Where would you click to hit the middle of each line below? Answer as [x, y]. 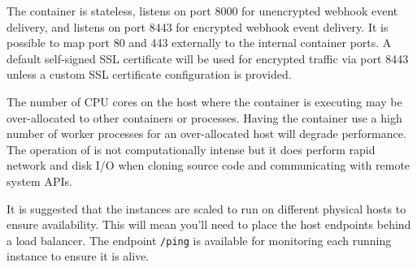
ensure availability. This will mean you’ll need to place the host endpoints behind [209, 224]
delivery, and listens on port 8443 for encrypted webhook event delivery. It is [198, 26]
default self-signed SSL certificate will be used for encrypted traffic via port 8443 [208, 58]
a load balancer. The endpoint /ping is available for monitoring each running [199, 240]
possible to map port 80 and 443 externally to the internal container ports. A [199, 43]
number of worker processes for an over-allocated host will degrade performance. [206, 133]
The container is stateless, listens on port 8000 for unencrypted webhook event [202, 11]
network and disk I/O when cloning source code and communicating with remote [208, 165]
